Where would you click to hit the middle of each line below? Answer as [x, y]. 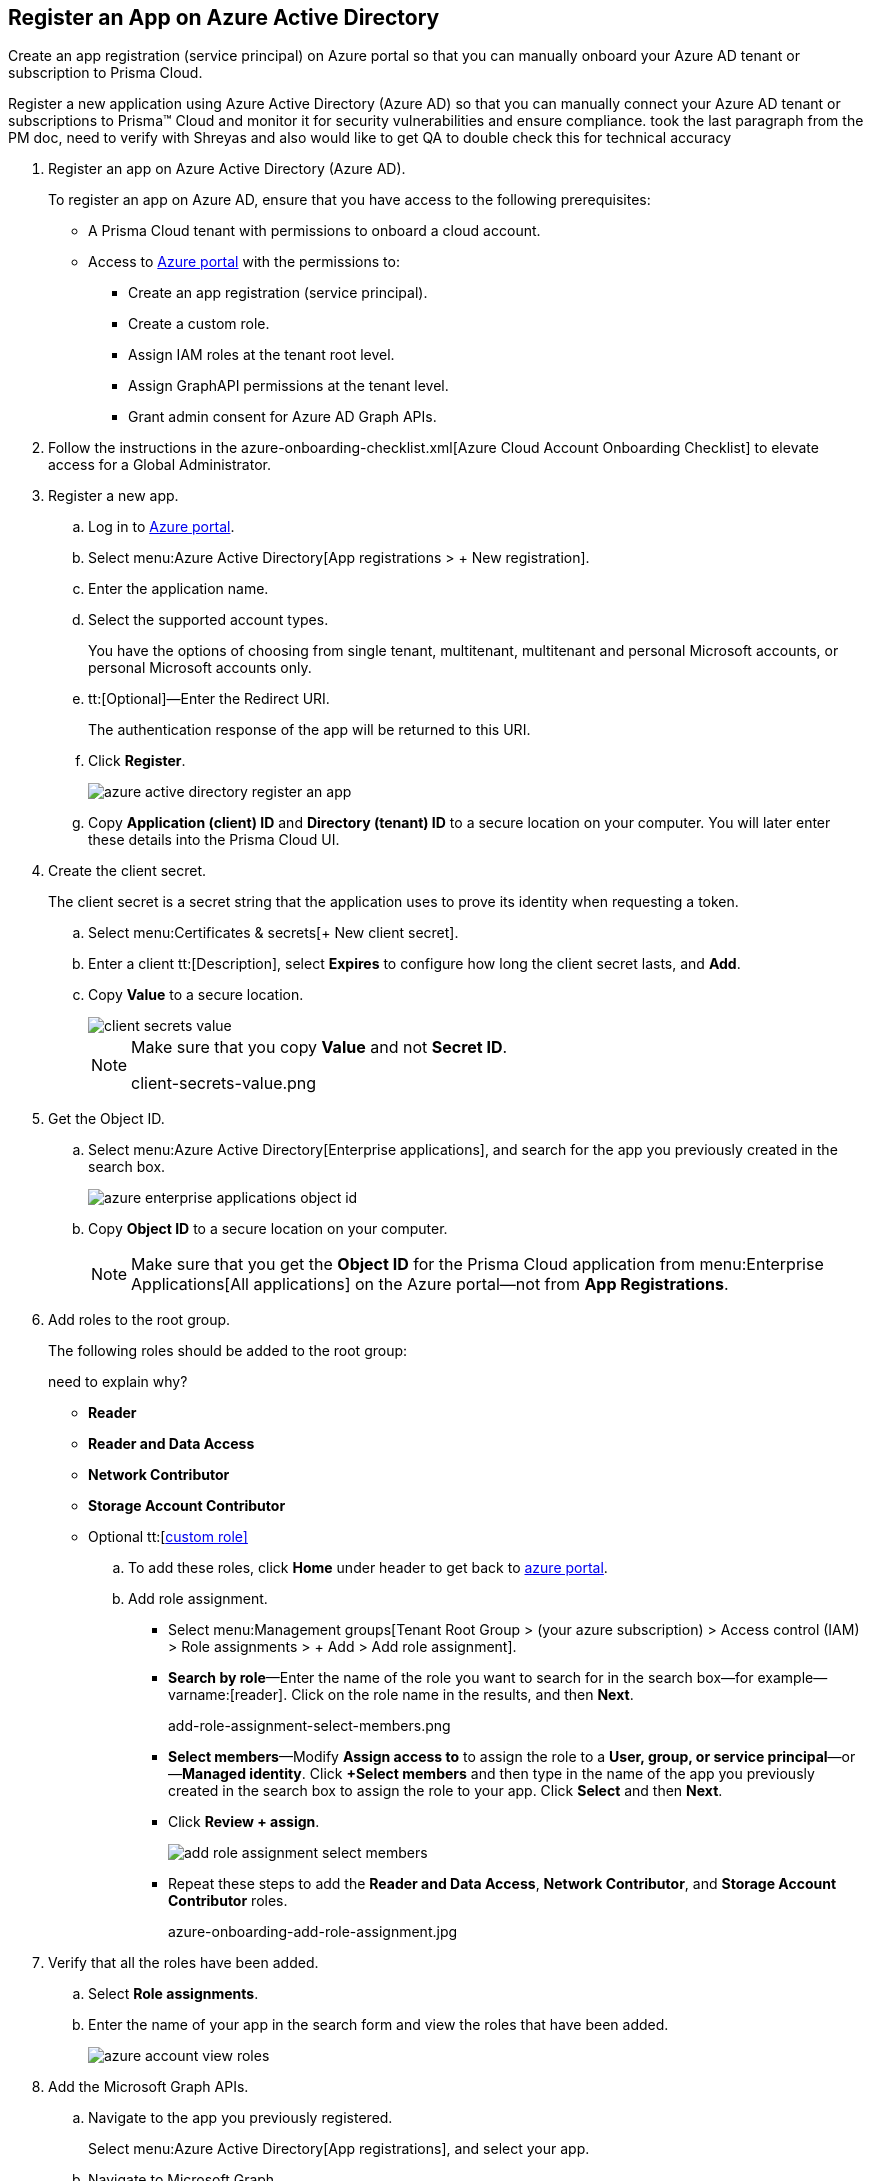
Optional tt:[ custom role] [168, 1537]
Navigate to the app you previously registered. [240, 2118]
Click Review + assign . [244, 1822]
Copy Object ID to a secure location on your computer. [268, 1229]
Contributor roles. [228, 1901]
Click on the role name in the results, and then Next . [462, 1695]
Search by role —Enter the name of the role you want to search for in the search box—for [461, 1678]
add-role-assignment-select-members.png [309, 1726]
